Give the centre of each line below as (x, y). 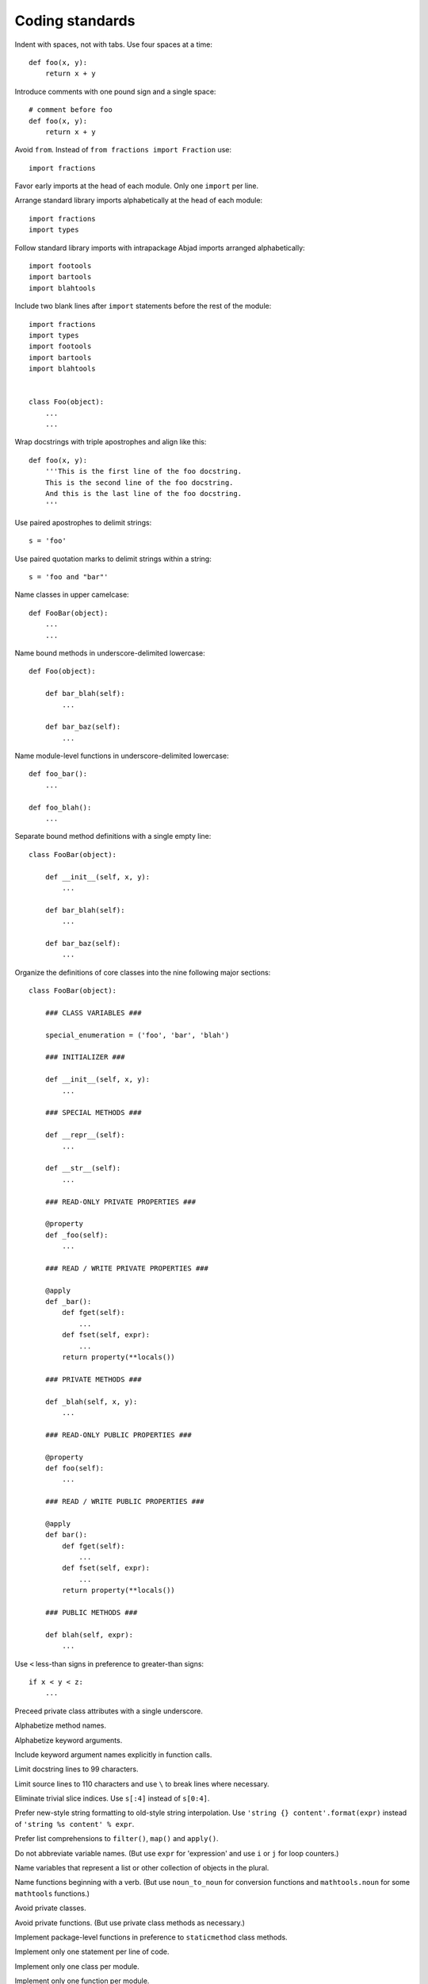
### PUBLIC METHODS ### (91, 1612)
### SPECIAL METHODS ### (93, 1113)
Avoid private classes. (50, 1908)
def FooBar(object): (69, 613)
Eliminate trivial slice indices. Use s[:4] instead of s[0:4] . (112, 1798)
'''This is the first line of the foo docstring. (143, 471)
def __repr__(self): (85, 1135)
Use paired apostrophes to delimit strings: (83, 522)
